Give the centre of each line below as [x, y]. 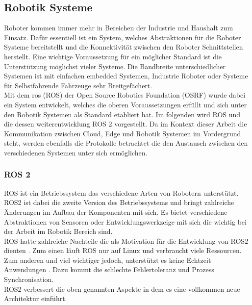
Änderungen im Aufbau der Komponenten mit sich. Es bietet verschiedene [116, 212]
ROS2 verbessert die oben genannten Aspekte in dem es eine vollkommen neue [122, 289]
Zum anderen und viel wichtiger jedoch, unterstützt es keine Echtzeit [108, 260]
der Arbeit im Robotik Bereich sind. [58, 231]
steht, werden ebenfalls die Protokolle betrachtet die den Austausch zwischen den [126, 143]
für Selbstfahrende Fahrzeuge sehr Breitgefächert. [78, 85]
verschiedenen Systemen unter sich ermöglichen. [76, 152]
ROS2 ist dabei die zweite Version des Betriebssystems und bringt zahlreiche [119, 202]
